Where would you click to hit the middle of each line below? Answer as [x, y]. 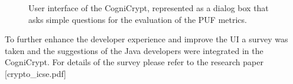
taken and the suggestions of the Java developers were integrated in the [134, 50]
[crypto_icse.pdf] [35, 73]
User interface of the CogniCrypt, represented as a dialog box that [149, 8]
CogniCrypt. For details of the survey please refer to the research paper [134, 62]
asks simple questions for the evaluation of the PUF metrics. [138, 19]
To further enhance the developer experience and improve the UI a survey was [146, 39]
